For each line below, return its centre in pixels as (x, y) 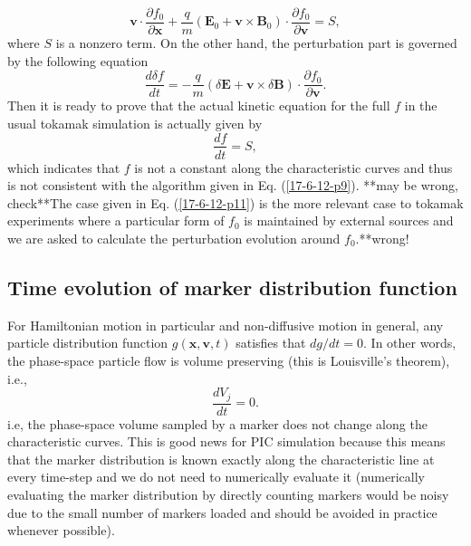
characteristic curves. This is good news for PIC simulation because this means (226, 441)
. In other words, (410, 343)
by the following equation (78, 60)
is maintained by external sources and (349, 220)
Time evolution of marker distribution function (232, 287)
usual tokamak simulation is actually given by (135, 123)
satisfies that (271, 343)
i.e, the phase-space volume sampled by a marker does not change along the (217, 423)
